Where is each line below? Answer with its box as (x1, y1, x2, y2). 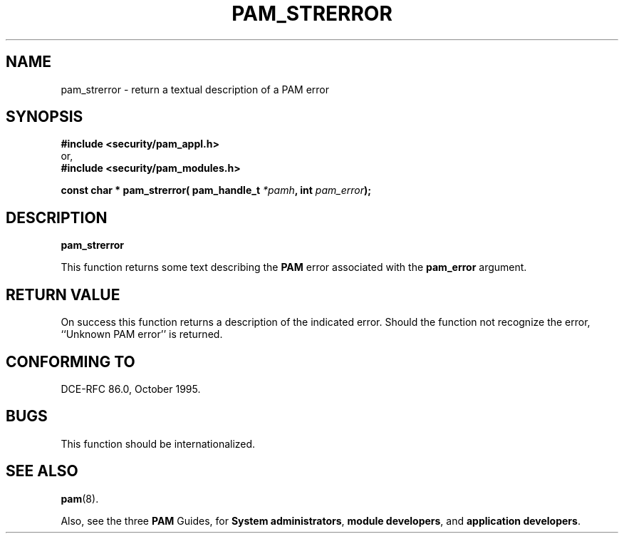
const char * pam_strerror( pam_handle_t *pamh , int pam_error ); (61, 184, 372, 197)
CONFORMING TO (6, 352, 135, 371)
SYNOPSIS (6, 108, 83, 126)
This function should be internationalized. (61, 437, 256, 450)
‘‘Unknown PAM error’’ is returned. (61, 328, 223, 341)
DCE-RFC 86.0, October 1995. (61, 382, 201, 395)
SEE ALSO (6, 462, 78, 481)
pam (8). (61, 492, 99, 505)
